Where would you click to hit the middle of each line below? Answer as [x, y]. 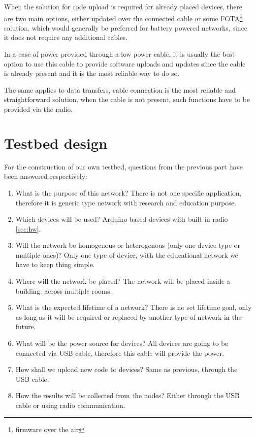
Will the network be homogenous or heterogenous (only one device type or [128, 245]
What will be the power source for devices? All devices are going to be [122, 343]
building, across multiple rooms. [64, 290]
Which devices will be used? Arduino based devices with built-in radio [122, 219]
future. [26, 326]
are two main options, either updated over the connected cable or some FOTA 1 [123, 17]
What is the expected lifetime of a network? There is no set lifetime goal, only [133, 307]
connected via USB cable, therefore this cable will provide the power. [120, 353]
